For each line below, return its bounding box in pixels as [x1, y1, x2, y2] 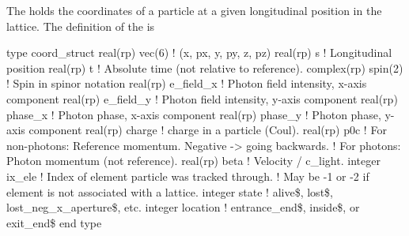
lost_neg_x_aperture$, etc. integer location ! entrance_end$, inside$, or [6, 199, 360, 215]
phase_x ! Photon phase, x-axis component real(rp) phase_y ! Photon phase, [6, 106, 381, 122]
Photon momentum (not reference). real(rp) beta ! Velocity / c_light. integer [6, 152, 381, 169]
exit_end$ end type [6, 214, 102, 230]
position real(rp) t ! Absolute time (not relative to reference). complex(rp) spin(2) [6, 59, 403, 76]
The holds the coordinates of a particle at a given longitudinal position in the [6, 2, 382, 18]
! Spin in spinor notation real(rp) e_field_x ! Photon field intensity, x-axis [6, 75, 367, 92]
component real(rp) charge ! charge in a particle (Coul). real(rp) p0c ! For [28, 122, 387, 138]
